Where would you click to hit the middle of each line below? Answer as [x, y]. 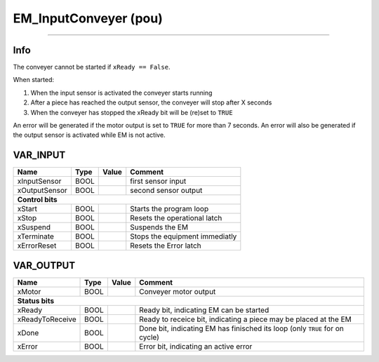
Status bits [36, 300]
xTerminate [35, 236]
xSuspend [34, 227]
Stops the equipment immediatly [184, 236]
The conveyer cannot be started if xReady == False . [92, 67]
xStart [27, 209]
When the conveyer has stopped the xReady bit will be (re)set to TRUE [132, 112]
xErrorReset [37, 246]
